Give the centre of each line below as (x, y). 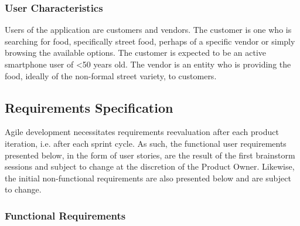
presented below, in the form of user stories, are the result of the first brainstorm (150, 155)
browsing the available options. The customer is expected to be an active (136, 53)
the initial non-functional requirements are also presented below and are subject (148, 178)
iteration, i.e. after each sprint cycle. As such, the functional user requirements (146, 143)
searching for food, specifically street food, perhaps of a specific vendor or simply (150, 41)
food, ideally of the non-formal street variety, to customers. (111, 75)
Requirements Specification (89, 107)
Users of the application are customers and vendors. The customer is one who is (148, 30)
